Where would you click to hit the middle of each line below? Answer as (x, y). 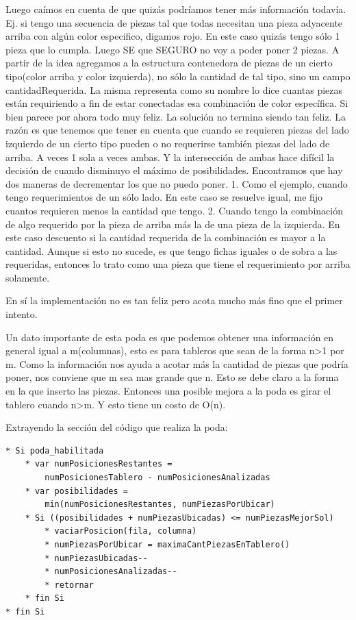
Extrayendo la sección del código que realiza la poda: (117, 427)
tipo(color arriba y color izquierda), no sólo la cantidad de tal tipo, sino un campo (178, 76)
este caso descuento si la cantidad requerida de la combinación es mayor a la (166, 237)
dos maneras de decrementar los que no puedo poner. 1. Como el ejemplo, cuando (177, 183)
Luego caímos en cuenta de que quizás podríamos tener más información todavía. (176, 9)
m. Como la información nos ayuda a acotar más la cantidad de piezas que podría (177, 363)
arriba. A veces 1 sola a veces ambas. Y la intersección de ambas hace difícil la (170, 157)
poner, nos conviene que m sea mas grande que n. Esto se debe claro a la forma (172, 377)
